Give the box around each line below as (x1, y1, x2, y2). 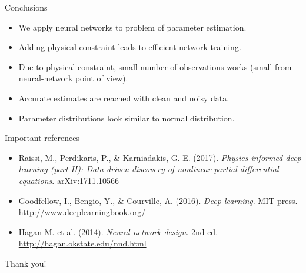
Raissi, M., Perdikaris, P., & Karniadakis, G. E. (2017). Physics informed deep (18, 151, 301, 163)
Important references (5, 131, 79, 144)
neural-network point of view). (18, 72, 128, 84)
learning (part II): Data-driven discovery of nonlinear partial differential (18, 163, 279, 175)
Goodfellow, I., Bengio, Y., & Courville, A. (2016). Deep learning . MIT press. (18, 194, 298, 206)
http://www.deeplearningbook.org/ (18, 206, 146, 218)
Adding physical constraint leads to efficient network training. (18, 41, 241, 53)
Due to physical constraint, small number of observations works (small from (18, 60, 292, 73)
